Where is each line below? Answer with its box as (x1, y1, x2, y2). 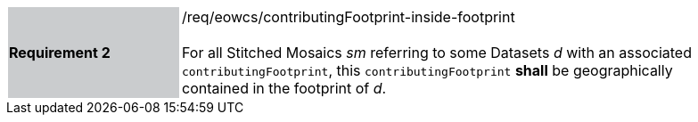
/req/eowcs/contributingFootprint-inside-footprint (182, 8, 515, 26)
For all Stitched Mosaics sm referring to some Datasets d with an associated (182, 44, 692, 61)
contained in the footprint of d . (182, 79, 387, 97)
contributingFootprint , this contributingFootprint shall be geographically (182, 61, 673, 79)
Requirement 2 (9, 44, 111, 61)
